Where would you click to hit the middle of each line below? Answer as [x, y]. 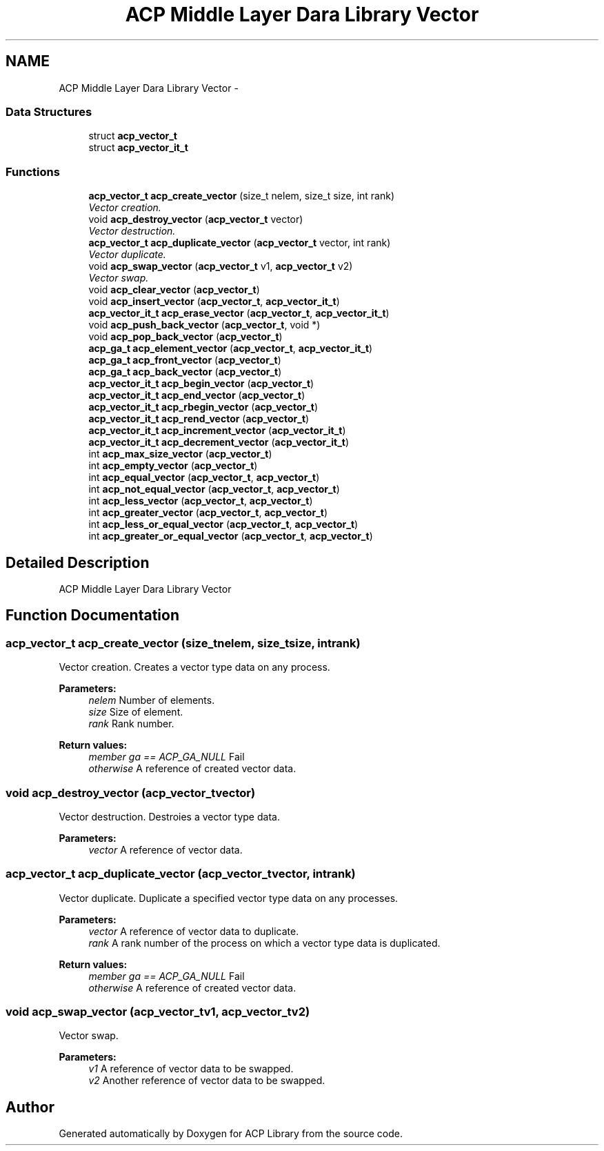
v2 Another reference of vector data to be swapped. [207, 1081]
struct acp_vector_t [133, 136]
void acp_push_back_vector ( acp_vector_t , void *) [204, 325]
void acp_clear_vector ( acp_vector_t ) [174, 290]
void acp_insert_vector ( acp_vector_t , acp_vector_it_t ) [214, 302]
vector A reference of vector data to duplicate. [194, 931]
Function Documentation [92, 616]
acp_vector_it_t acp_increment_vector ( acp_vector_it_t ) [217, 431]
